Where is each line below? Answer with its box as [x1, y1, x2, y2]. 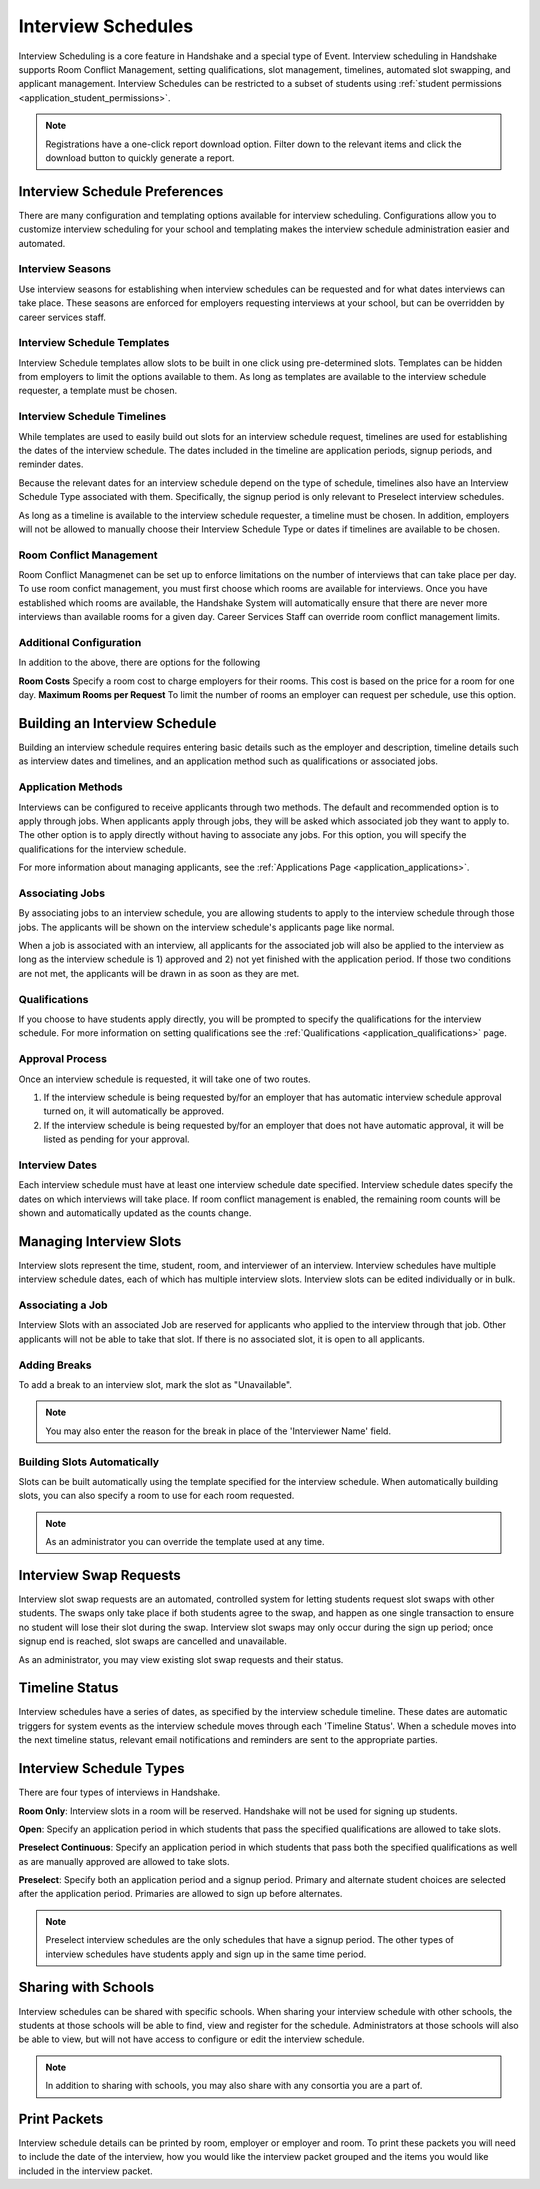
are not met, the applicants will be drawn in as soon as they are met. [18, 967, 300, 979]
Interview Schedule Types [18, 1760, 185, 1777]
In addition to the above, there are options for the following [18, 656, 261, 669]
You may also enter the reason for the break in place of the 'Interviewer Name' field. [45, 1425, 392, 1437]
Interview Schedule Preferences [18, 183, 224, 200]
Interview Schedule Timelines [18, 410, 167, 424]
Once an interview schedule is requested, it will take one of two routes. [18, 1073, 311, 1085]
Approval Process [18, 1052, 107, 1066]
